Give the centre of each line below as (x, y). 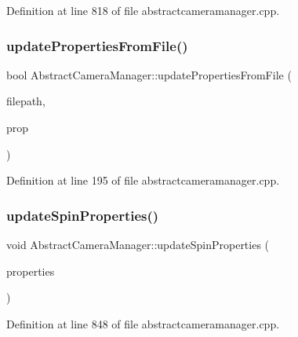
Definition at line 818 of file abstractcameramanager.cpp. (143, 10)
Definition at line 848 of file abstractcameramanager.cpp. (143, 323)
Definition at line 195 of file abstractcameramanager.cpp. (143, 180)
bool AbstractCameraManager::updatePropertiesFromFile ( (149, 74)
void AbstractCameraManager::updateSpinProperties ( (138, 244)
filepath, (26, 101)
